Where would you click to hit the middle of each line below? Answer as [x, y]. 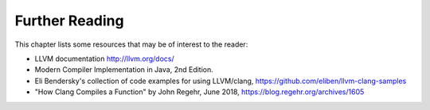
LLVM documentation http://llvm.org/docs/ [104, 59]
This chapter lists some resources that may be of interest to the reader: [131, 44]
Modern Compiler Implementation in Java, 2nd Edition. [124, 70]
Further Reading [69, 21]
